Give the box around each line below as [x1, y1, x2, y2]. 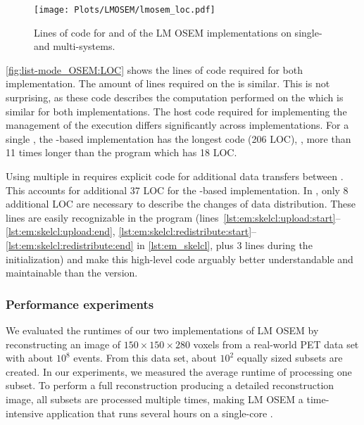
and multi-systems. [34, 39, 115, 53]
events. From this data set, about [73, 350, 217, 365]
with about [6, 350, 54, 365]
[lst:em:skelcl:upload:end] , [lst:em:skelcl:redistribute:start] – [6, 224, 257, 239]
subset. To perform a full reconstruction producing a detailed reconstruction [6, 378, 334, 393]
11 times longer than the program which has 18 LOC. [6, 145, 237, 160]
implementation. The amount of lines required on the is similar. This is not [6, 76, 330, 91]
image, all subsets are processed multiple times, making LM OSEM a [6, 391, 303, 406]
